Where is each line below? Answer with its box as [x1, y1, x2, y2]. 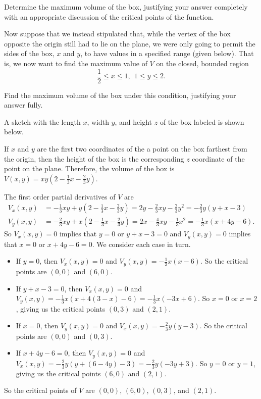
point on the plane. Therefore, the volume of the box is [4, 163, 175, 174]
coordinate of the [192, 153, 245, 164]
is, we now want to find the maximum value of [4, 58, 147, 68]
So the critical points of [4, 385, 77, 395]
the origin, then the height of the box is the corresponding [4, 153, 184, 164]
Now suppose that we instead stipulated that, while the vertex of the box [4, 28, 231, 39]
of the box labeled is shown [160, 116, 244, 127]
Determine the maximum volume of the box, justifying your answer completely [4, 2, 248, 12]
